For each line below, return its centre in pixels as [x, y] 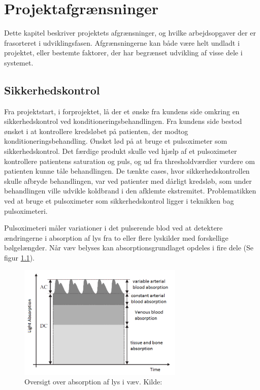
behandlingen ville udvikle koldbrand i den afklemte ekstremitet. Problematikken [130, 191]
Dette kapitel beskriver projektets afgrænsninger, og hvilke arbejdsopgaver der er [130, 33]
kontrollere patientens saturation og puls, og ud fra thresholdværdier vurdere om [129, 161]
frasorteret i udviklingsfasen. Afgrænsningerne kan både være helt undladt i [122, 42]
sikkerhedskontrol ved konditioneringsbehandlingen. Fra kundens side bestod [123, 121]
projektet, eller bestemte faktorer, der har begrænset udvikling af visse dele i [123, 53]
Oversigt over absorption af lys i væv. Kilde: [93, 382]
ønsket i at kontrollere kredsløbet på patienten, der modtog [96, 131]
